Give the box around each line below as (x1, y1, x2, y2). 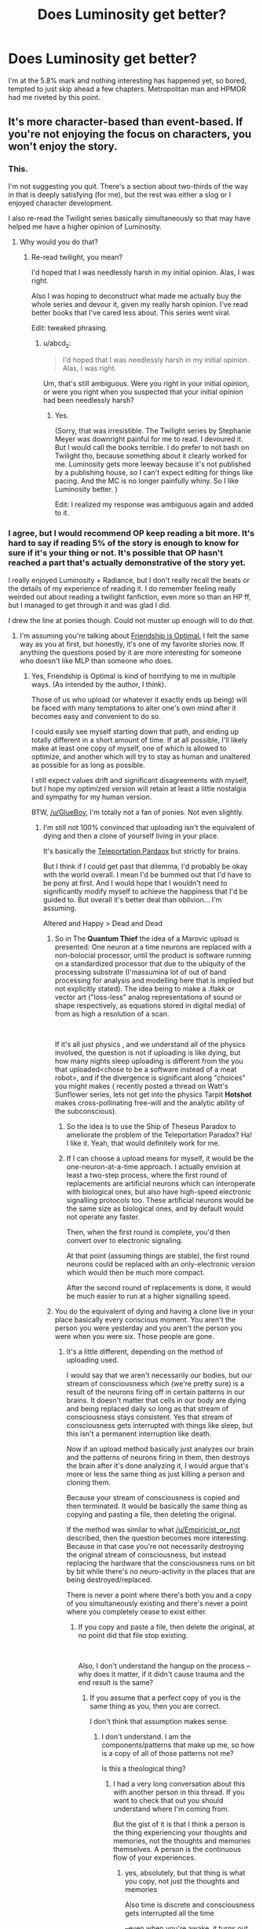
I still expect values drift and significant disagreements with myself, (31, 775, 249, 784)
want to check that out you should (113, 1795, 224, 1805)
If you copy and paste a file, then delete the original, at (78, 1622, 255, 1632)
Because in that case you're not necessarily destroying (66, 1541, 245, 1551)
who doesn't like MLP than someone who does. (19, 655, 174, 666)
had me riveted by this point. (8, 92, 100, 101)
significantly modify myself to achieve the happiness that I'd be (42, 887, 248, 896)
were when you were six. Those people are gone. (54, 1331, 214, 1341)
